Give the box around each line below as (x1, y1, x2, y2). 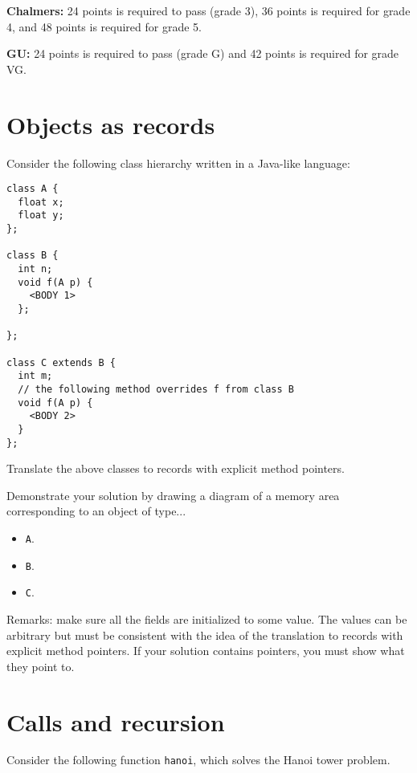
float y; (18, 210, 64, 222)
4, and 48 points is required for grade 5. (6, 18, 202, 35)
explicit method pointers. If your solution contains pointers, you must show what (6, 642, 405, 659)
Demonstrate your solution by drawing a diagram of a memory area (6, 486, 340, 503)
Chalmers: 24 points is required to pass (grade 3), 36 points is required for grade (6, 2, 411, 18)
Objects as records (6, 108, 215, 140)
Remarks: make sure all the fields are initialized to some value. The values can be (6, 610, 407, 627)
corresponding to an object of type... (6, 502, 186, 519)
